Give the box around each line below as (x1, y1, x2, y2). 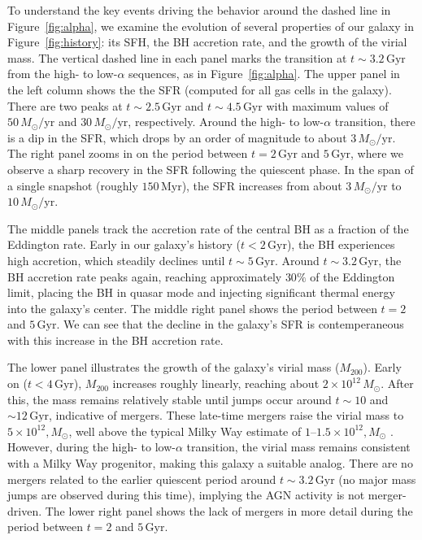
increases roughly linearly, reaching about (112, 375, 320, 392)
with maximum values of (266, 97, 389, 114)
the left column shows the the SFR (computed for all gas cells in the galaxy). (7, 81, 392, 98)
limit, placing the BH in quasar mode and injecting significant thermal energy (7, 284, 395, 301)
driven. (7, 502, 42, 519)
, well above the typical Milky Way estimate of (68, 422, 302, 439)
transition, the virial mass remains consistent (186, 438, 411, 455)
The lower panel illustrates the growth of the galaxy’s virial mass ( (7, 359, 340, 376)
